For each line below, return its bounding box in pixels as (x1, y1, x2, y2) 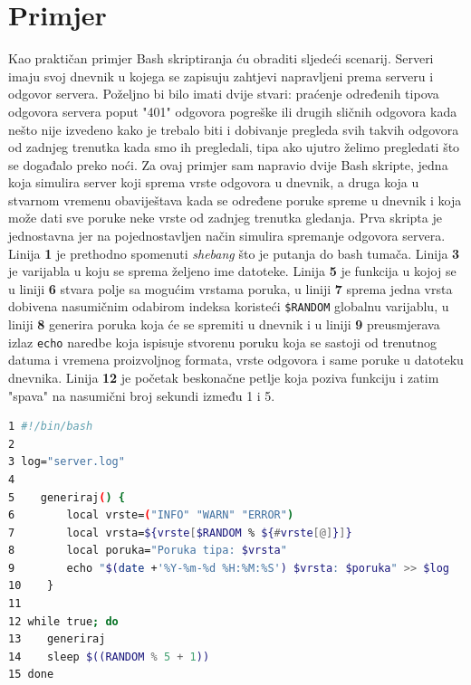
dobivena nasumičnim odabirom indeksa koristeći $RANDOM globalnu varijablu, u (8, 297, 449, 316)
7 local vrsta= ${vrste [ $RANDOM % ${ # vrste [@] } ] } (8, 526, 352, 539)
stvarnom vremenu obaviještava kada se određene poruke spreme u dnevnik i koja (8, 190, 462, 209)
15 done (8, 668, 54, 681)
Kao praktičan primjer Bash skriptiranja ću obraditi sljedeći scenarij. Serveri (8, 49, 434, 68)
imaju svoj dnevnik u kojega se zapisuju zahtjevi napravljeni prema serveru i (8, 66, 434, 85)
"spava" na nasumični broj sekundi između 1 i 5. (8, 385, 275, 404)
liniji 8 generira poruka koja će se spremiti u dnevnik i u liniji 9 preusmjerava (8, 315, 440, 334)
